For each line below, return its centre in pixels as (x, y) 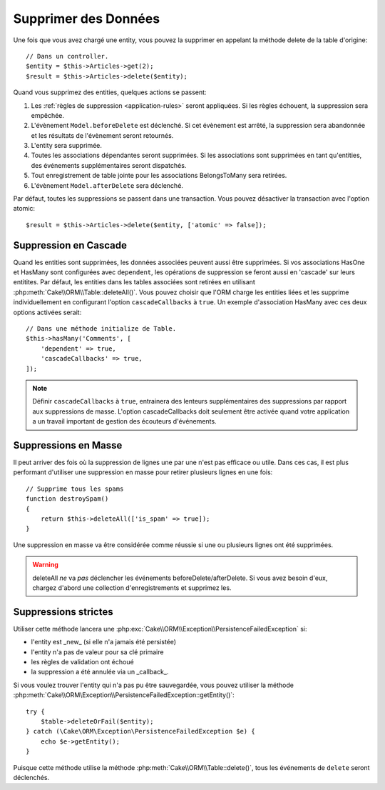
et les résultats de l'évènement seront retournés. (102, 135)
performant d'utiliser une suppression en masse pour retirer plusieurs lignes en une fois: (143, 472)
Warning (45, 565)
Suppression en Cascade (70, 245)
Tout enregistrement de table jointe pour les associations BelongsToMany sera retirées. (159, 176)
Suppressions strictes (63, 612)
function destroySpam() (67, 499)
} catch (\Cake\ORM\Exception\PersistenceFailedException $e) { (141, 731)
